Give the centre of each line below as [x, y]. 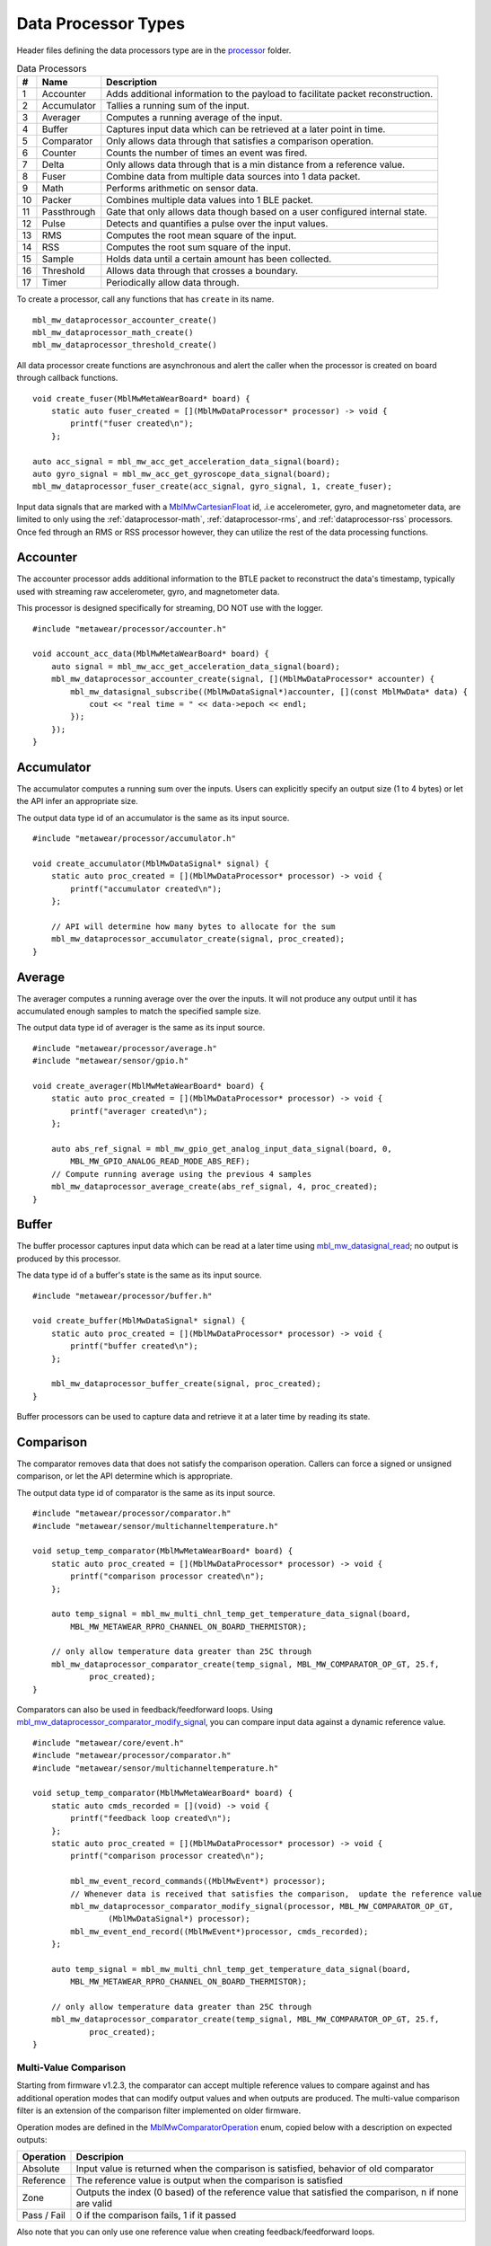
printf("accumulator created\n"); [146, 889]
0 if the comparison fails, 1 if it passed [156, 2215]
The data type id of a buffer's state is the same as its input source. [139, 1275]
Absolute [41, 2169]
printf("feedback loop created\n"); [151, 1818]
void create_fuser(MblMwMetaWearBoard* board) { [141, 398]
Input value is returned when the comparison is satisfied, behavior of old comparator [255, 2169]
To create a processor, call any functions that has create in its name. [145, 299]
